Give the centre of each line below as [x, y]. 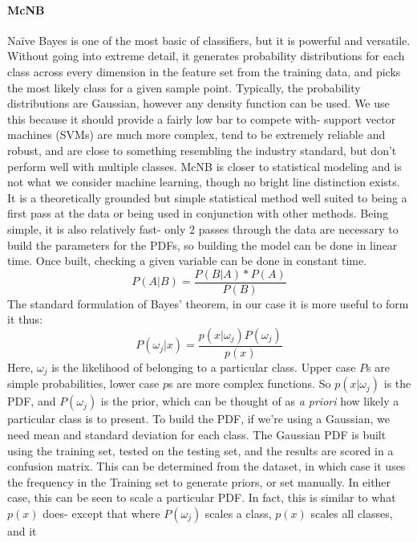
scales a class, [238, 513]
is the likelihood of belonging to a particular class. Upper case [204, 367]
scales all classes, [352, 513]
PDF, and [32, 401]
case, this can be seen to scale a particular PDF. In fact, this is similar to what [202, 497]
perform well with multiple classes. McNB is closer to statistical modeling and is [204, 166]
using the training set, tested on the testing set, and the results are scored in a [200, 450]
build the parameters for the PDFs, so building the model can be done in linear [202, 245]
